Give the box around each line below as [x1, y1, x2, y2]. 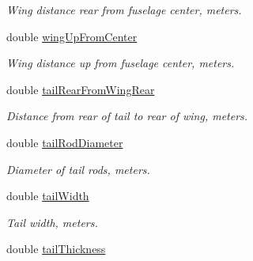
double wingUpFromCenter [6, 28, 138, 44]
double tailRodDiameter [6, 134, 123, 150]
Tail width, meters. [6, 214, 98, 230]
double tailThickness [6, 240, 106, 257]
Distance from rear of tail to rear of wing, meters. [6, 108, 248, 124]
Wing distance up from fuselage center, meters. [6, 55, 235, 71]
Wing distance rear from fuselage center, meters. [6, 2, 242, 17]
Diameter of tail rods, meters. [6, 161, 150, 177]
